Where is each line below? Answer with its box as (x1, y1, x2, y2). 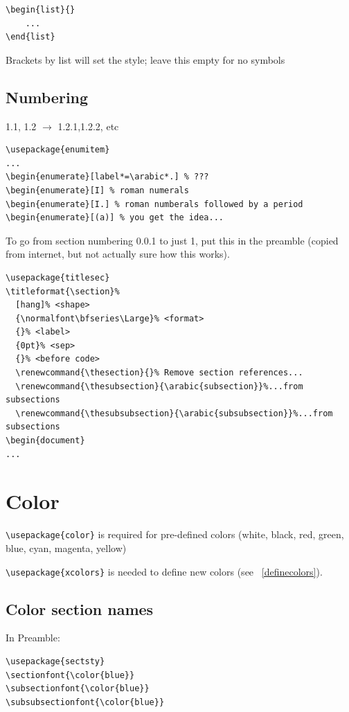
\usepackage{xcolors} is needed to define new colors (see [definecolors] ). (6, 564, 323, 578)
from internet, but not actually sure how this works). (6, 247, 230, 261)
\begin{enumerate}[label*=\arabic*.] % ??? (6, 172, 209, 182)
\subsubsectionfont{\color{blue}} (6, 697, 165, 707)
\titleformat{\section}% (6, 286, 120, 296)
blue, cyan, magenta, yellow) (6, 541, 127, 555)
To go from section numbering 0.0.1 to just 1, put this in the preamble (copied (6, 233, 339, 247)
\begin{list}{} (6, 5, 75, 15)
